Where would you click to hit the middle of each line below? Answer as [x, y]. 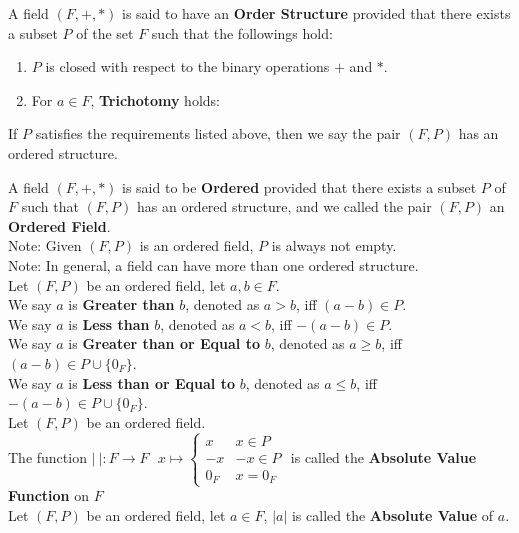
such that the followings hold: [242, 32]
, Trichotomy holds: [155, 99]
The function [47, 456]
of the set [105, 32]
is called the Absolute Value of [392, 514]
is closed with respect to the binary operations [187, 66]
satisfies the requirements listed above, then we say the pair [218, 133]
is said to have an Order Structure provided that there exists [316, 13]
